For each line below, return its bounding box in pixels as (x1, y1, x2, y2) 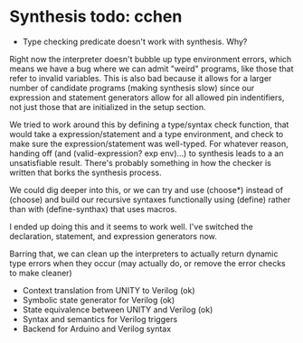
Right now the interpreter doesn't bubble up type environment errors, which (9, 53, 292, 64)
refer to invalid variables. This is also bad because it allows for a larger (9, 72, 272, 83)
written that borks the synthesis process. (9, 167, 162, 178)
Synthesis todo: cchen (9, 6, 183, 27)
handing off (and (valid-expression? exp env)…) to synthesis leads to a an (9, 147, 284, 159)
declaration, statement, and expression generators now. (9, 230, 217, 241)
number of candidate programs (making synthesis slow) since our (9, 82, 255, 93)
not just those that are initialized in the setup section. (9, 101, 206, 112)
